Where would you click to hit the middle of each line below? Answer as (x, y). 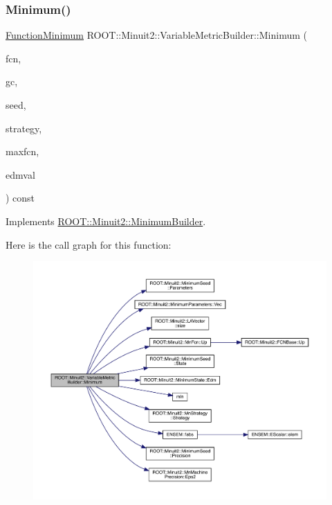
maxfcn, (22, 151)
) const (20, 198)
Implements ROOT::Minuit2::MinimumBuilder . (106, 221)
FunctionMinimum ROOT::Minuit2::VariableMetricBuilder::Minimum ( (156, 35)
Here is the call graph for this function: (89, 244)
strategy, (24, 128)
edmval (20, 174)
